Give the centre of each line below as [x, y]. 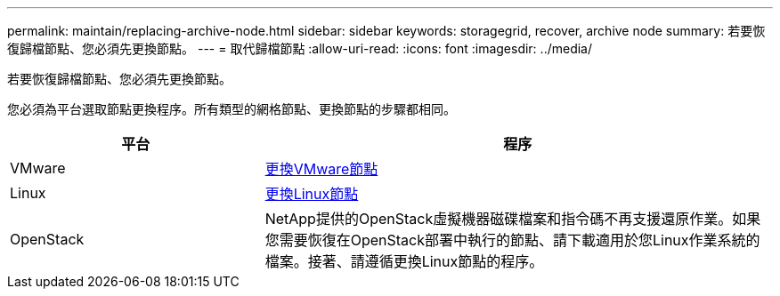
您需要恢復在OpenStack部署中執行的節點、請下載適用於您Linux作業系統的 [512, 240]
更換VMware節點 [321, 169]
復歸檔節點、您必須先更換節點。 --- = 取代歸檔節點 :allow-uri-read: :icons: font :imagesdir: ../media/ [300, 48]
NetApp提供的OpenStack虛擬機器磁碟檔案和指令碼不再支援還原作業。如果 [513, 219]
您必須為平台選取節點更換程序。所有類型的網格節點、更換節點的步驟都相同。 [232, 109]
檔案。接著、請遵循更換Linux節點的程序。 [404, 261]
